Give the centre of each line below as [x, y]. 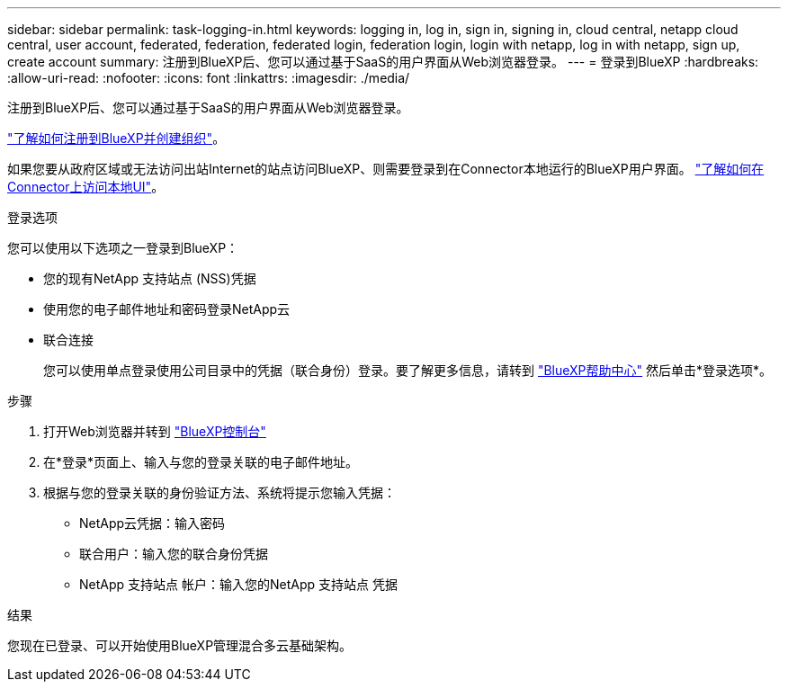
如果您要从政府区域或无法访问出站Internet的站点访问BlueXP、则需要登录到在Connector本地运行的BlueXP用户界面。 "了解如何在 [386, 169]
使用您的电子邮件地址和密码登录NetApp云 [167, 309]
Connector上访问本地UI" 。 [86, 187]
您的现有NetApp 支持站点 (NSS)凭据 [150, 278]
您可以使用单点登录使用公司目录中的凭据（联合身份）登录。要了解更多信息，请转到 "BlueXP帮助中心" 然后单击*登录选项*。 [408, 370]
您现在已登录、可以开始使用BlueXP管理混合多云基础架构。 [180, 645]
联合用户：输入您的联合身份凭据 [174, 554]
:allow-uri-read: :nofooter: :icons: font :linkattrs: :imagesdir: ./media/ [209, 78]
